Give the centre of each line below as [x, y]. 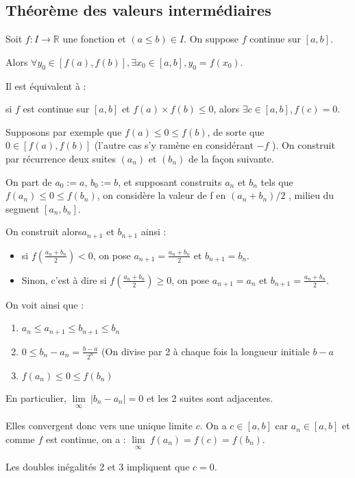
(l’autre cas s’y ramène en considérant [174, 145]
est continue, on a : [86, 439]
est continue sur [56, 109]
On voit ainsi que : [45, 304]
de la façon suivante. [231, 158]
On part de [29, 181]
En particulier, [36, 397]
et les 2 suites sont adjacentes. [210, 397]
